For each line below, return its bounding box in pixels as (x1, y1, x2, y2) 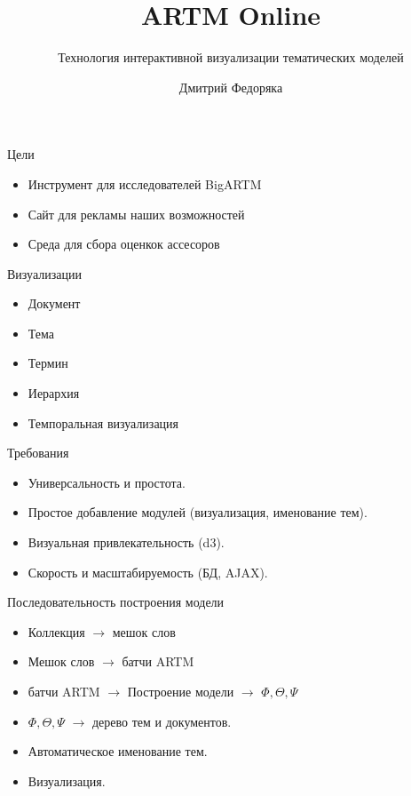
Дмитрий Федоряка (178, 77, 283, 96)
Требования (7, 443, 69, 462)
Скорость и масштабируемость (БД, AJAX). (28, 562, 268, 581)
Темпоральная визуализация (28, 413, 179, 432)
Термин (28, 354, 68, 372)
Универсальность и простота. (28, 473, 186, 491)
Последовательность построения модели (7, 593, 225, 611)
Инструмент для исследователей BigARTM (28, 174, 262, 193)
